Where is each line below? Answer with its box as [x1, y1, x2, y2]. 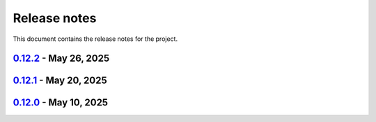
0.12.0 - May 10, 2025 [13, 97, 108, 109]
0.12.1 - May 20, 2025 [13, 75, 107, 87]
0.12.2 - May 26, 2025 [13, 53, 110, 64]
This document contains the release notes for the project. [13, 35, 178, 43]
